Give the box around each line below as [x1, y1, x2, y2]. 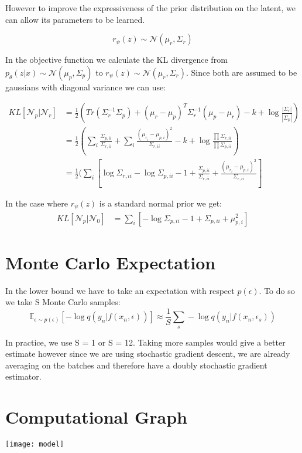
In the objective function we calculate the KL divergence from [5, 53, 228, 66]
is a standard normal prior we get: [99, 197, 222, 209]
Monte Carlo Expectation [5, 250, 216, 274]
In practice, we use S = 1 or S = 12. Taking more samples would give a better [5, 336, 286, 348]
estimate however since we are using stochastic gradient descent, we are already [5, 347, 290, 360]
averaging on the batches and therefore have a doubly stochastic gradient [5, 359, 267, 371]
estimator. [5, 370, 42, 383]
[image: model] [5, 440, 64, 449]
